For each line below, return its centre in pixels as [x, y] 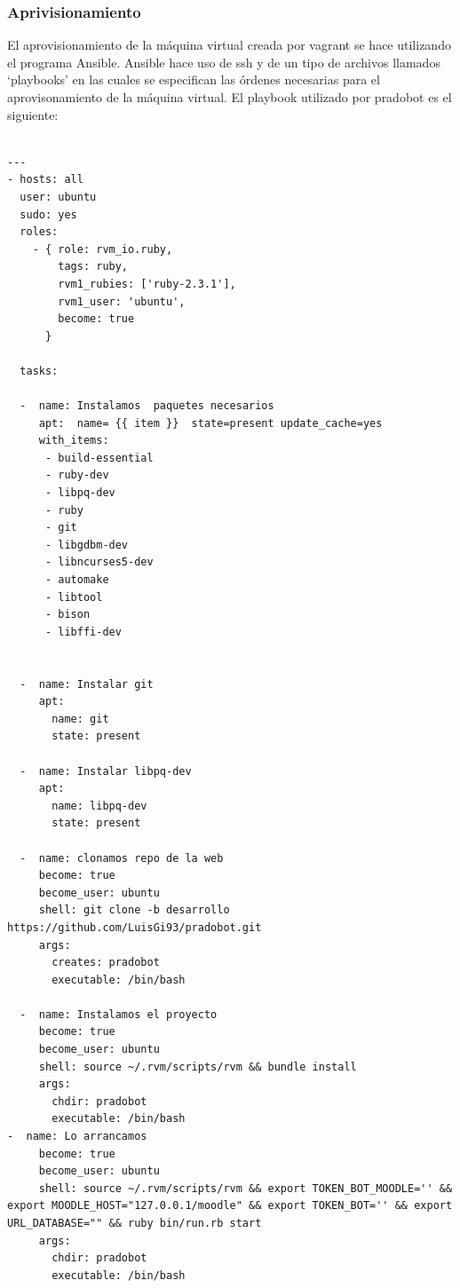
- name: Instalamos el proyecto [119, 1014]
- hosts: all [45, 180]
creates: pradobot [106, 963]
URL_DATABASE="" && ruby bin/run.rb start [135, 1223]
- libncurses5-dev [99, 562]
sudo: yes [48, 214]
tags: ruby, [93, 267]
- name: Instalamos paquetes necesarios [147, 406]
